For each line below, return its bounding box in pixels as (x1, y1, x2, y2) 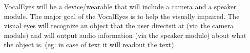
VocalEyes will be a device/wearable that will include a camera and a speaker (4, 1, 237, 11)
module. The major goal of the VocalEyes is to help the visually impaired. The (4, 11, 240, 21)
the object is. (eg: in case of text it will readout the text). (4, 39, 176, 50)
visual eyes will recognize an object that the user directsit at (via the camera (4, 20, 234, 31)
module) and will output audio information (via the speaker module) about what (4, 30, 247, 40)
